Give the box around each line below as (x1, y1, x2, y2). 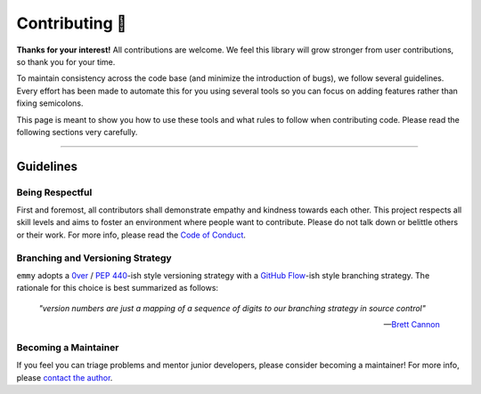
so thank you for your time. (16, 56, 116, 67)
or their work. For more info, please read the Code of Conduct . (16, 229, 247, 240)
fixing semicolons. (16, 98, 84, 109)
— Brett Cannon (383, 319, 440, 330)
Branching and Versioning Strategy (16, 252, 173, 264)
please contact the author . (16, 372, 113, 382)
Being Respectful (16, 186, 93, 198)
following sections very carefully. (16, 126, 138, 137)
